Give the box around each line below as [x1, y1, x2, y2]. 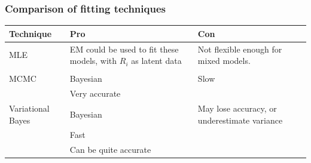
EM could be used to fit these [69, 42, 179, 55]
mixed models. [197, 54, 251, 67]
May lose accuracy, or [197, 102, 277, 114]
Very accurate [69, 87, 121, 100]
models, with [69, 54, 117, 67]
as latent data [131, 54, 182, 67]
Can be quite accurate [69, 143, 151, 156]
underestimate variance [197, 113, 283, 126]
